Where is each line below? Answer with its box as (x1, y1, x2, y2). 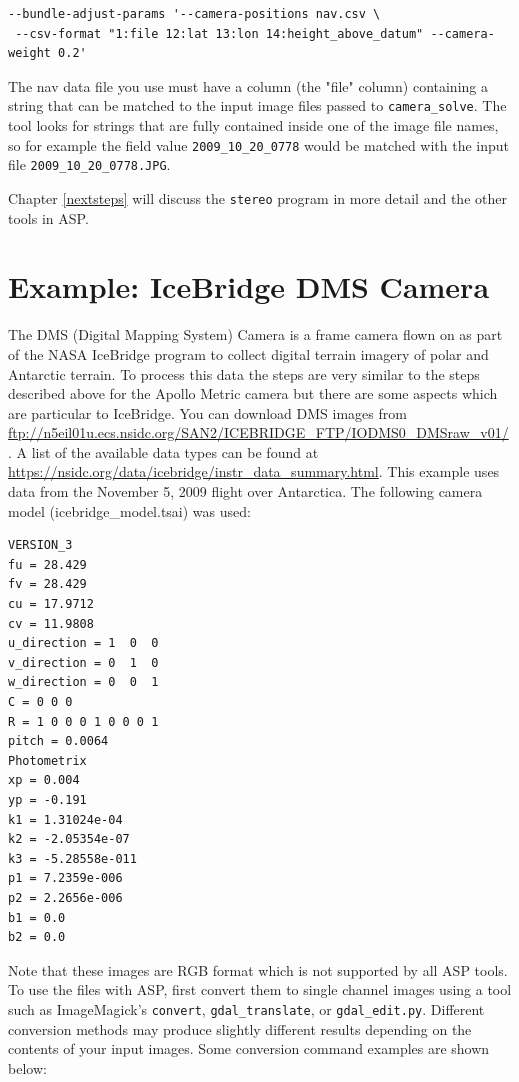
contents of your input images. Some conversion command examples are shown (8, 1038, 490, 1059)
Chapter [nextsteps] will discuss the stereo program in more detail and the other (8, 187, 507, 208)
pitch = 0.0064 (8, 734, 109, 749)
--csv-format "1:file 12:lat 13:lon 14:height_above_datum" (15, 26, 424, 41)
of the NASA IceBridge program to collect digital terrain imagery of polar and (8, 343, 489, 364)
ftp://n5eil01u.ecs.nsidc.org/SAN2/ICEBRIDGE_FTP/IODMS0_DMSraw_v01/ (8, 422, 509, 443)
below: (8, 1057, 47, 1078)
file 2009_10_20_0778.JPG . (8, 154, 171, 175)
